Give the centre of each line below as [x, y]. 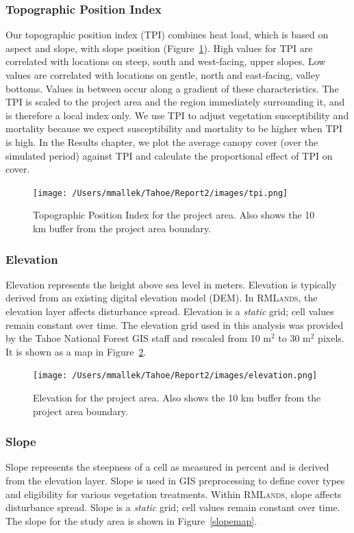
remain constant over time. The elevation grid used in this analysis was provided [175, 324]
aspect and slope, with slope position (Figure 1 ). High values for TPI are [159, 48]
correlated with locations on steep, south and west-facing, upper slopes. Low [166, 61]
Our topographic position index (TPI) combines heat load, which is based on [167, 35]
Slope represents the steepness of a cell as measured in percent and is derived [167, 467]
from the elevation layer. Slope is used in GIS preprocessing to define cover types [175, 481]
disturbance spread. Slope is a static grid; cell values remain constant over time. [173, 507]
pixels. [331, 338]
